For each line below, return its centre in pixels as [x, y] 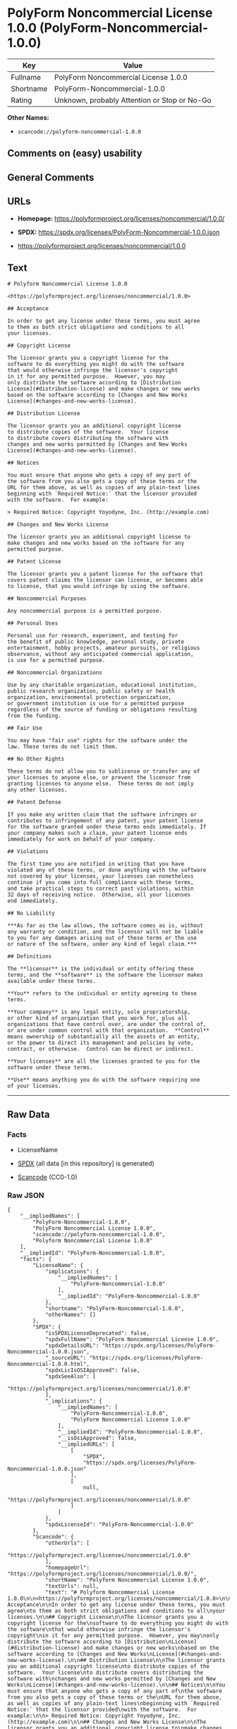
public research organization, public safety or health [91, 691]
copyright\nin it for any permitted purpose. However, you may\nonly [113, 1636]
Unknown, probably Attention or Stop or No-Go [133, 100]
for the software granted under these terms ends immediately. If [107, 827]
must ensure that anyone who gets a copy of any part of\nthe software [115, 1691]
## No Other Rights [36, 759]
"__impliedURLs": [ [86, 1444]
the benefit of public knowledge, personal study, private [96, 642]
